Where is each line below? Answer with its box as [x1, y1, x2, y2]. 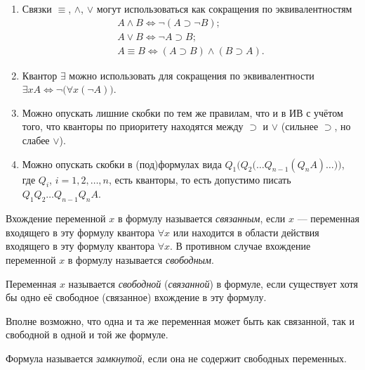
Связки [22, 1, 52, 15]
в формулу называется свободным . [67, 253, 214, 267]
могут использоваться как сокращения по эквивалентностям [96, 1, 352, 15]
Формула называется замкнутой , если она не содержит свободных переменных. [6, 351, 347, 365]
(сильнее [281, 119, 319, 134]
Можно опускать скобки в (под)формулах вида [22, 156, 222, 171]
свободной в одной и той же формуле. [6, 327, 168, 342]
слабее [22, 133, 50, 148]
